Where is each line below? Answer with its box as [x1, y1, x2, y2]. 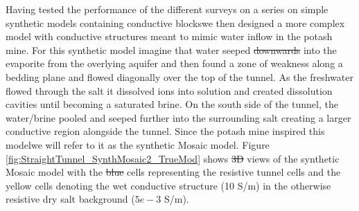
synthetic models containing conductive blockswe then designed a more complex [6, 15, 345, 30]
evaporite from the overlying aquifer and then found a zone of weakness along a [6, 56, 343, 71]
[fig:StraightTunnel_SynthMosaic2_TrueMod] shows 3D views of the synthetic [6, 151, 340, 165]
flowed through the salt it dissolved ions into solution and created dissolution [6, 83, 333, 98]
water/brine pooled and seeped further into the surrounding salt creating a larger [6, 110, 351, 125]
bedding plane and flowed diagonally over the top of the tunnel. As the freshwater [6, 69, 353, 84]
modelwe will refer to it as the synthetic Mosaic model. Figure [6, 137, 270, 152]
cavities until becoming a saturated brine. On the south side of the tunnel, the [6, 97, 338, 111]
